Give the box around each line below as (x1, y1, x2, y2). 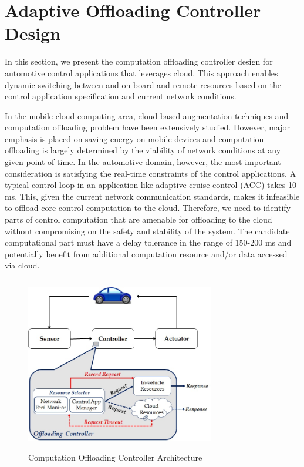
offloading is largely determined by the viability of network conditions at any (5, 144, 281, 156)
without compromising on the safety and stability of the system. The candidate (5, 224, 290, 237)
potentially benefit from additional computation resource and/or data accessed (5, 247, 288, 260)
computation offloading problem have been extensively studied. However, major (5, 121, 290, 133)
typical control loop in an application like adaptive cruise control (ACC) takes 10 (5, 179, 296, 191)
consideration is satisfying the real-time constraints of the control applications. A (5, 167, 296, 179)
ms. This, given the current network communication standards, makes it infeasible (5, 190, 300, 202)
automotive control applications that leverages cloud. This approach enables (5, 66, 278, 79)
